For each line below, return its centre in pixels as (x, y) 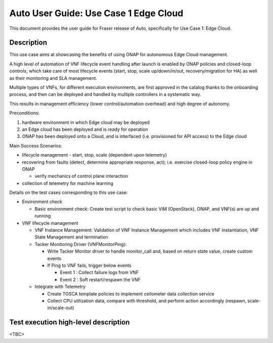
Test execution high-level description (70, 323)
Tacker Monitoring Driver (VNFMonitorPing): (81, 244)
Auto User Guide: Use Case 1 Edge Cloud (96, 13)
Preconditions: (25, 113)
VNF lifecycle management (50, 223)
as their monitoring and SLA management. (53, 78)
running (43, 216)
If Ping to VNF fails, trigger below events (89, 265)
